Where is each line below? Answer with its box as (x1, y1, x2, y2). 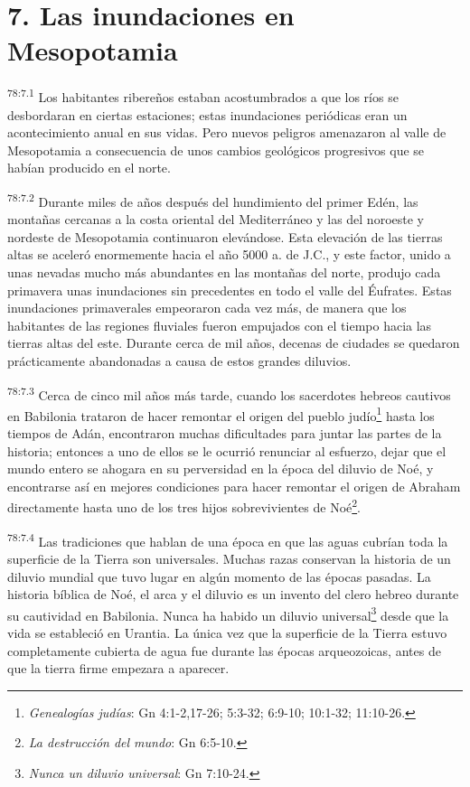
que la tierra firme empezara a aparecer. (7, 659, 230, 678)
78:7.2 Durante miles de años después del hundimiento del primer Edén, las (7, 189, 418, 211)
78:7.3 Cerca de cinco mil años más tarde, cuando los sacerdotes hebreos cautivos (7, 382, 451, 404)
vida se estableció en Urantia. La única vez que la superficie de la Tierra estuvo (7, 623, 447, 642)
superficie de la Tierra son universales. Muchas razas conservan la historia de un (7, 548, 451, 567)
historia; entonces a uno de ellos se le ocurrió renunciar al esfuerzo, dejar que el (7, 441, 446, 460)
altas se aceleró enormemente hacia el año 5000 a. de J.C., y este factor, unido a (7, 245, 451, 264)
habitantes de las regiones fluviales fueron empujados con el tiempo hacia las (7, 315, 432, 334)
